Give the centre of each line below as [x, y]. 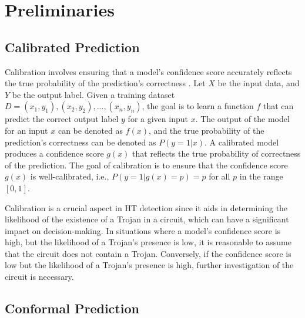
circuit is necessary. [39, 277]
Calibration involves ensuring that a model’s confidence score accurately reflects [148, 71]
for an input [26, 130]
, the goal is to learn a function [198, 106]
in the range [261, 176]
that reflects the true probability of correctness [217, 153]
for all [219, 176]
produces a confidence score [54, 153]
